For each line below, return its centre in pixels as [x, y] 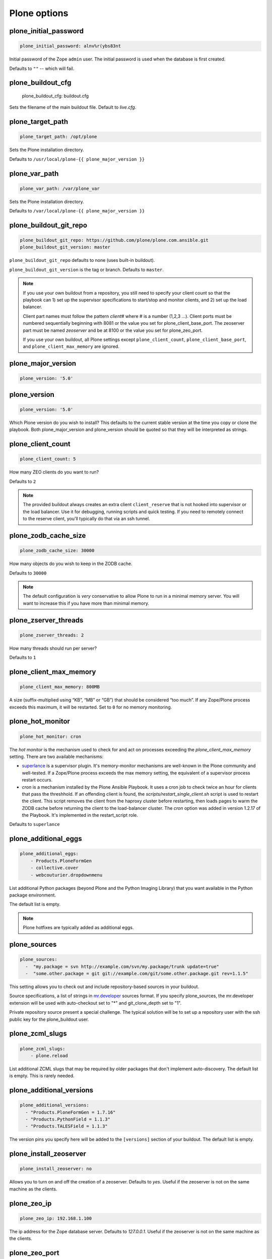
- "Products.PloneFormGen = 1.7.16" [71, 1112]
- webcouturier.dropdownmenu [66, 875]
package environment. [33, 895]
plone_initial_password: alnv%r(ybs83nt [70, 46]
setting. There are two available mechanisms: [56, 756]
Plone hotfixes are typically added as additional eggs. [78, 928]
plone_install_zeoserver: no [56, 1169]
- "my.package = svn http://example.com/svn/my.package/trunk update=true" [122, 966]
